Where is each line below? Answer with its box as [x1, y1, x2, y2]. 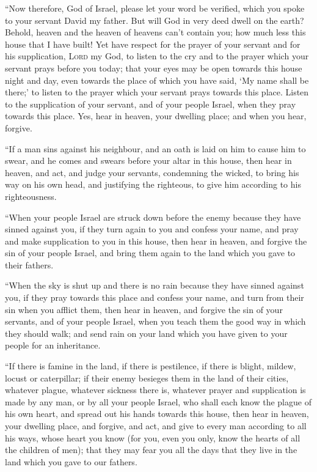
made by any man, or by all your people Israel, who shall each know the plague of [5, 395, 312, 408]
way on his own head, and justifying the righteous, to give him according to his [5, 178, 301, 191]
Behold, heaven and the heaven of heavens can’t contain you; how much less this [5, 26, 306, 39]
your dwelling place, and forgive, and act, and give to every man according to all [5, 419, 307, 432]
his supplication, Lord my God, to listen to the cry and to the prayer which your [5, 50, 309, 62]
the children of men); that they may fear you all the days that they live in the [5, 443, 297, 456]
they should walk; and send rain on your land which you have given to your [5, 326, 288, 339]
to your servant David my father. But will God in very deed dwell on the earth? [5, 13, 304, 26]
